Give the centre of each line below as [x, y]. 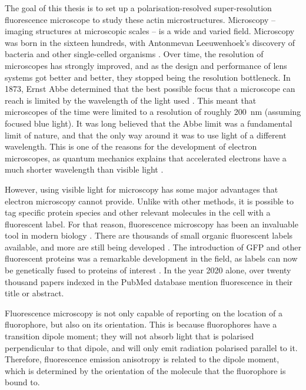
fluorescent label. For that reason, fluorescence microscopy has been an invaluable [152, 224]
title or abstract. [34, 293]
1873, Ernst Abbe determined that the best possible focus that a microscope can [150, 89]
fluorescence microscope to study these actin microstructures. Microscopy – [140, 19]
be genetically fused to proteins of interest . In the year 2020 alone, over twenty [148, 270]
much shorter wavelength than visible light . [84, 169]
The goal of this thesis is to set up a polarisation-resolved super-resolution [138, 8]
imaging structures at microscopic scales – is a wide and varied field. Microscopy [150, 31]
